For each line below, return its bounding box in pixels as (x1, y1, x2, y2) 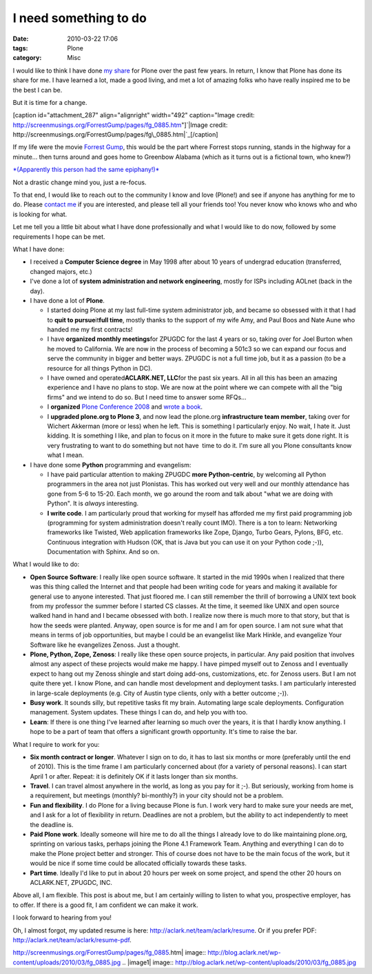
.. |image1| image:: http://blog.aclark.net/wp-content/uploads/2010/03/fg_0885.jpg (121, 958, 356, 966)
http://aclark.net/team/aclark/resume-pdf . (12, 935, 132, 944)
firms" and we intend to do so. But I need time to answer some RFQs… (47, 393, 247, 401)
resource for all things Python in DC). (47, 364, 153, 372)
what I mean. (47, 451, 84, 459)
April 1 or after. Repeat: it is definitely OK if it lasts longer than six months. (30, 772, 238, 780)
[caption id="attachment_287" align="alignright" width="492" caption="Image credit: (12, 111, 255, 119)
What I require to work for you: (12, 740, 100, 748)
